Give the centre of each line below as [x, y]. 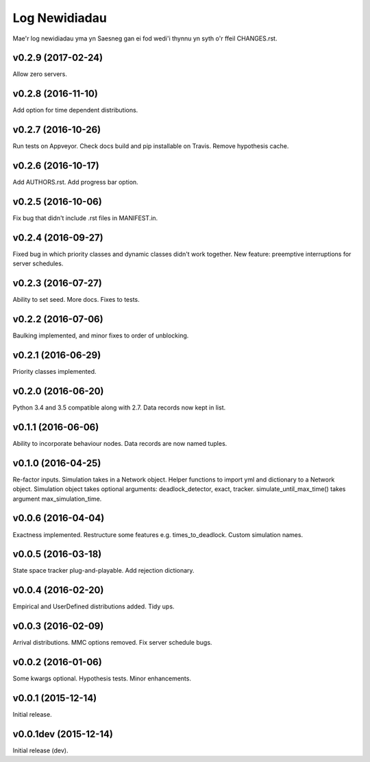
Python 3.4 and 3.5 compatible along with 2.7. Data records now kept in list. [119, 407]
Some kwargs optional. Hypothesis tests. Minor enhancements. [102, 678]
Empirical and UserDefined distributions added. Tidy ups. [94, 606]
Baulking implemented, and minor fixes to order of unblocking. [101, 335]
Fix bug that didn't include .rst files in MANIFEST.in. [85, 218]
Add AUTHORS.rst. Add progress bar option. [75, 182]
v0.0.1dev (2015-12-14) [63, 734]
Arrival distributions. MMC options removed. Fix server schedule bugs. [112, 643]
